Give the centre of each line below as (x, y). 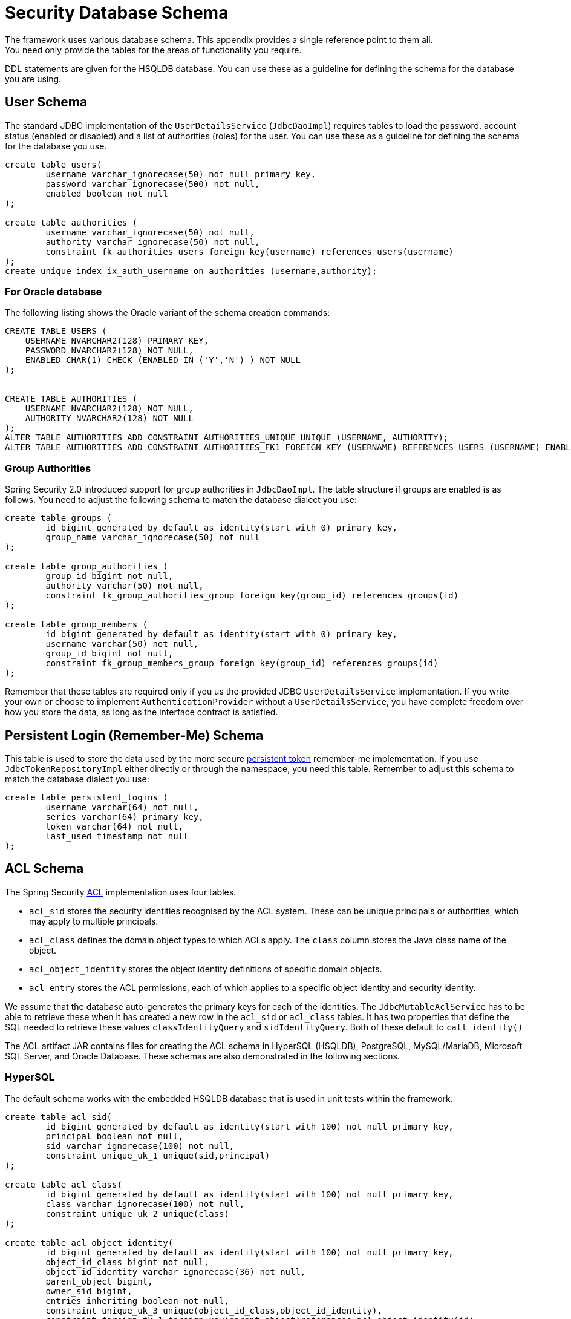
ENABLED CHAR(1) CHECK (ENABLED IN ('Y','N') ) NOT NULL (163, 360)
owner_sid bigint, (89, 1291)
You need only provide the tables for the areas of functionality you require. (153, 50)
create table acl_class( (64, 1184)
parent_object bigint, (99, 1281)
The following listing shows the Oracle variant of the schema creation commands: (168, 313)
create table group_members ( (77, 625)
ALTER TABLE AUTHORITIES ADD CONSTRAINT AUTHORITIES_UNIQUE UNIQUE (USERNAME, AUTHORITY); (227, 438)
